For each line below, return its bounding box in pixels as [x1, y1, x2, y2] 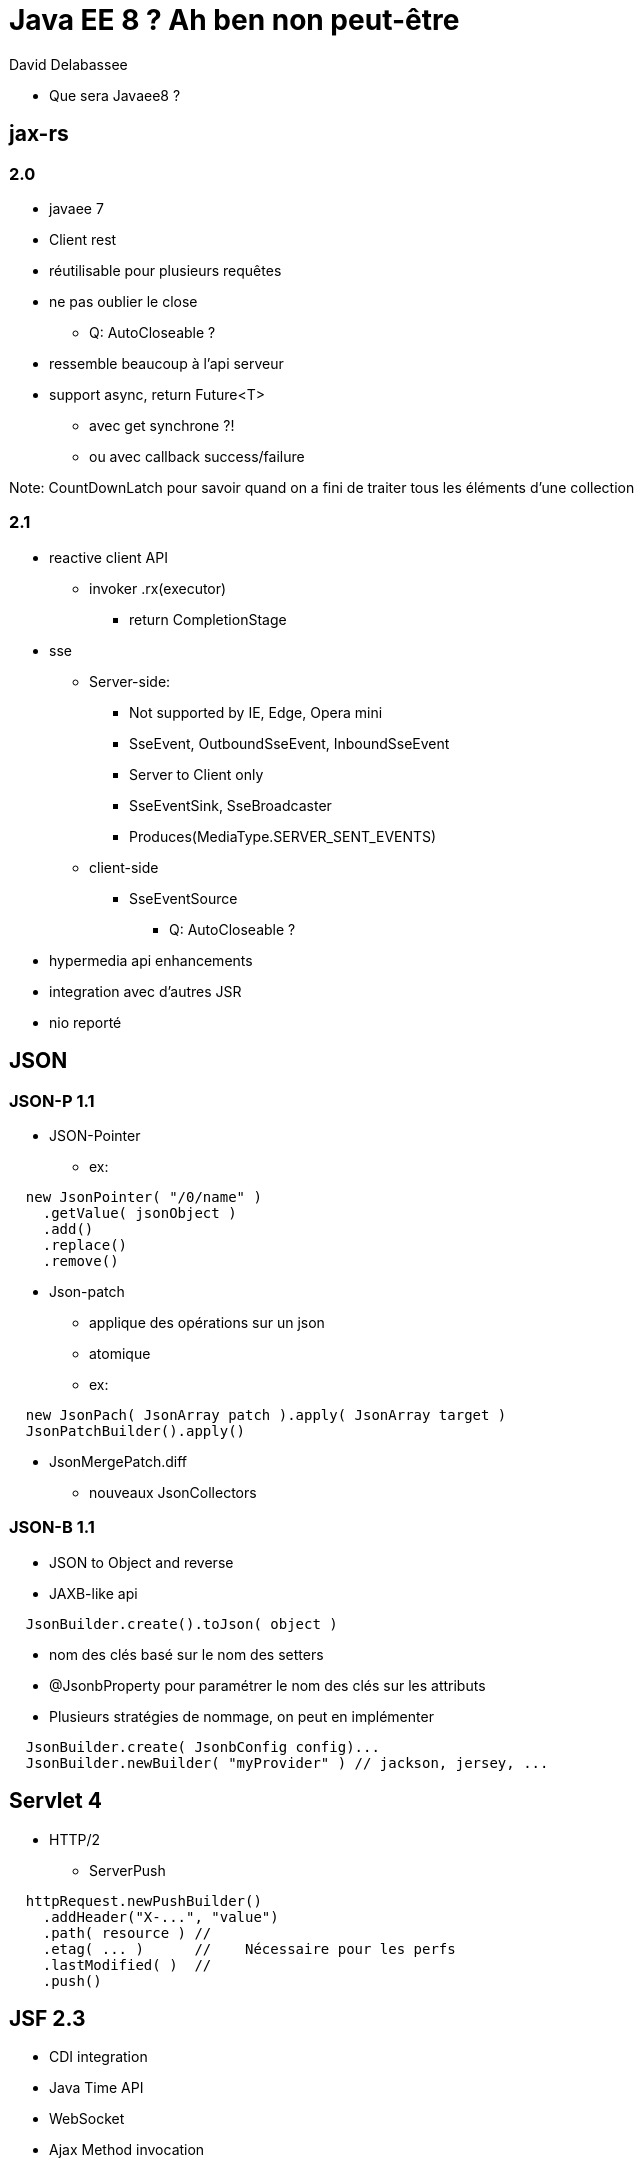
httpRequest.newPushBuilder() [25, 1892, 262, 1909]
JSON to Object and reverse [49, 1553, 234, 1571]
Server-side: [89, 672, 171, 690]
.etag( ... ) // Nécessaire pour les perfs [42, 1940, 456, 1957]
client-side [89, 858, 159, 876]
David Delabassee [9, 55, 128, 73]
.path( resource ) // [42, 1924, 212, 1941]
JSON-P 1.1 [9, 1090, 95, 1111]
